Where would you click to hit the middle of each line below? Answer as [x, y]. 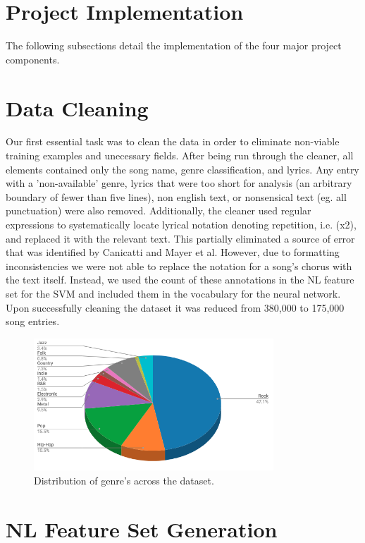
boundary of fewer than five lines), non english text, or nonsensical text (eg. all [176, 196]
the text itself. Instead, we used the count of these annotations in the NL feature [180, 280]
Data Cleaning [77, 108]
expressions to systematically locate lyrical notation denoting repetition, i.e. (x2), [181, 224]
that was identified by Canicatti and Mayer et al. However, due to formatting [173, 252]
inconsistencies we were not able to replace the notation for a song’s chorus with [179, 266]
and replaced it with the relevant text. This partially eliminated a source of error [180, 238]
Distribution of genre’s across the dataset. [124, 480]
